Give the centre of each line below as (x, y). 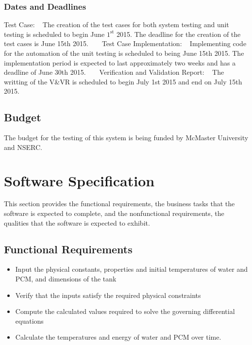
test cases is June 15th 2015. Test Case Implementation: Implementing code (125, 43)
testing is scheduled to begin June (54, 34)
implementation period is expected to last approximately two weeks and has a (120, 62)
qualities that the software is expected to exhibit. (77, 222)
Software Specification (79, 180)
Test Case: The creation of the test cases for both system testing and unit (117, 25)
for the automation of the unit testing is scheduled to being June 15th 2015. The (124, 53)
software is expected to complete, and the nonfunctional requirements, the (114, 213)
